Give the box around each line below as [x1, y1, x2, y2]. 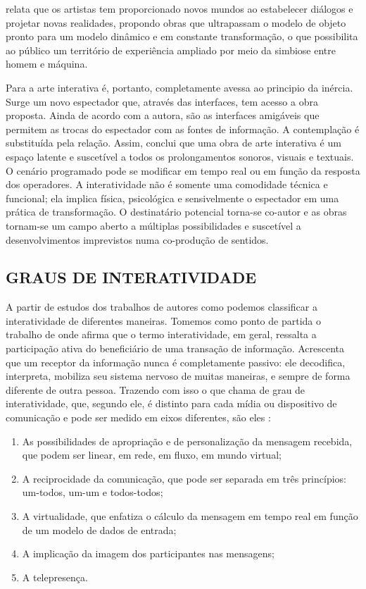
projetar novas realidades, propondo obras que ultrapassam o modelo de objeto [6, 15, 346, 30]
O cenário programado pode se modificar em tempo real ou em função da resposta [6, 163, 360, 178]
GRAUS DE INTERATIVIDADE [6, 266, 257, 288]
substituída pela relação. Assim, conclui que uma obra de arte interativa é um [6, 135, 341, 150]
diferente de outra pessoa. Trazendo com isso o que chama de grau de [6, 382, 305, 397]
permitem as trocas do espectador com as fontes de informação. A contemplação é [6, 121, 360, 136]
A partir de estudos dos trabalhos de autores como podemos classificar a [6, 299, 317, 314]
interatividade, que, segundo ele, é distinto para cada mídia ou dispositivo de [6, 396, 337, 411]
